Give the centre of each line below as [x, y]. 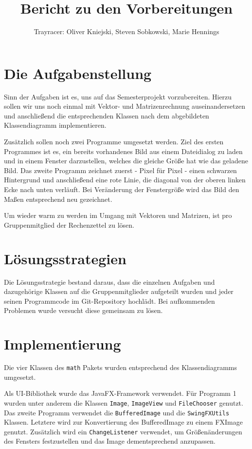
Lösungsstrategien [65, 258]
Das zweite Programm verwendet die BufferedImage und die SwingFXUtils [117, 412]
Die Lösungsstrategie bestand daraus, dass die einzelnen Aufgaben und [109, 282]
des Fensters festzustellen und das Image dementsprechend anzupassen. [110, 441]
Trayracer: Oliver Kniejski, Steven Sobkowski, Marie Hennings [126, 31]
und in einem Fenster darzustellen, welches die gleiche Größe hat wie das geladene [126, 161]
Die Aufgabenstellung [78, 73]
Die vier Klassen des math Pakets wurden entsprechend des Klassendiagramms [121, 367]
